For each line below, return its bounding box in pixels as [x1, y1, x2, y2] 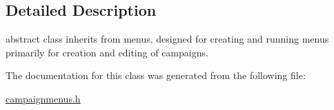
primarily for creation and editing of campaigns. [6, 45, 208, 59]
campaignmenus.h [6, 91, 81, 105]
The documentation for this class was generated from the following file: [6, 68, 306, 82]
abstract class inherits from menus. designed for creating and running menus [6, 32, 329, 46]
